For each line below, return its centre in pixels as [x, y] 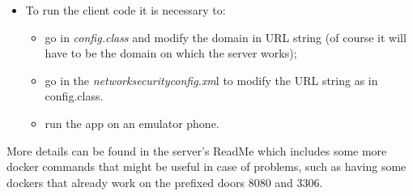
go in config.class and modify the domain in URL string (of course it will [226, 37]
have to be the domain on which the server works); [171, 53]
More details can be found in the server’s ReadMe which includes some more [197, 150]
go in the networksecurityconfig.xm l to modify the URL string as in [211, 80]
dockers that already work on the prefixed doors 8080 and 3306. [165, 182]
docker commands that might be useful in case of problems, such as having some [206, 166]
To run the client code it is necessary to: [126, 10]
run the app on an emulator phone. [132, 123]
